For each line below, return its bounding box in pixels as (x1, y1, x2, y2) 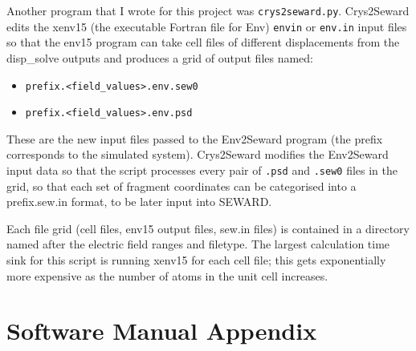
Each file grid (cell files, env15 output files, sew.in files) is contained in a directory (6, 220, 410, 236)
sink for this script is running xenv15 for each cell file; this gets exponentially (6, 252, 386, 268)
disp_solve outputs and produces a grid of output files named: (6, 49, 314, 66)
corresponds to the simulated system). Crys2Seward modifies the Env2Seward (6, 146, 389, 163)
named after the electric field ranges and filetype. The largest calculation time (6, 236, 390, 252)
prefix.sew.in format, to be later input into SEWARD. (6, 193, 272, 210)
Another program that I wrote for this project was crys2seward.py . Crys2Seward (6, 2, 410, 18)
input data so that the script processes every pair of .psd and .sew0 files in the (6, 162, 398, 178)
